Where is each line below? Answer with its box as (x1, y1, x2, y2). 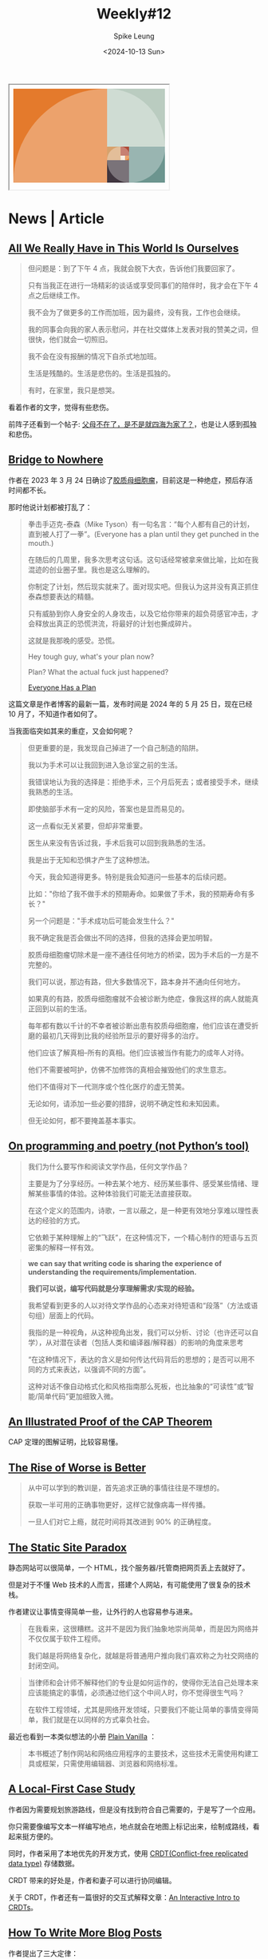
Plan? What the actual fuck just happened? (27, 667, 169, 676)
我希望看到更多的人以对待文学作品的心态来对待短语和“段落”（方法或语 (27, 1300, 258, 1310)
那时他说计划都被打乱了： (8, 502, 93, 512)
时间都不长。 (8, 485, 50, 495)
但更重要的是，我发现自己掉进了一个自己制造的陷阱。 (27, 743, 203, 752)
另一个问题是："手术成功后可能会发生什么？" (27, 916, 175, 926)
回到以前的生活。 (34, 1004, 92, 1013)
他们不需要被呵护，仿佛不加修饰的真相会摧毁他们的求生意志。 (27, 1065, 231, 1074)
